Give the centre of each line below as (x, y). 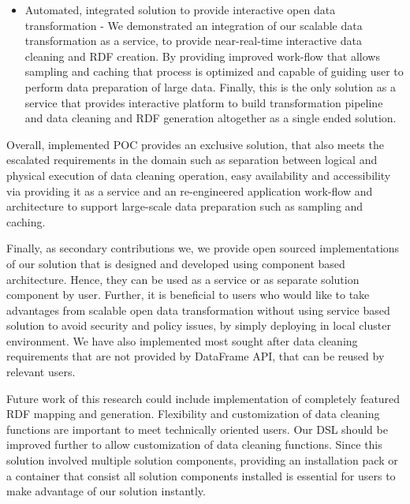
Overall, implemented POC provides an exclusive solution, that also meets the (195, 144)
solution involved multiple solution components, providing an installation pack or (202, 460)
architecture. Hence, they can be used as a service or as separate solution (183, 279)
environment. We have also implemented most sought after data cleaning (182, 340)
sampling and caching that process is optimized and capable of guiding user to (214, 71)
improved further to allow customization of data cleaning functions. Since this (194, 444)
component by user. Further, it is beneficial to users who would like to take (188, 295)
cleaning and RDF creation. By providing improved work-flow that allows (202, 56)
